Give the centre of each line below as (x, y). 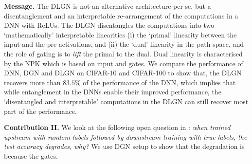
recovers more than (32, 82)
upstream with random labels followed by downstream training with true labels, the (126, 137)
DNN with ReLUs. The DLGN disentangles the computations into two (109, 25)
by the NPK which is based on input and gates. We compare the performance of (124, 63)
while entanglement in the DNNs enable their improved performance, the (113, 92)
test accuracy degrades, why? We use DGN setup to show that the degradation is (124, 146)
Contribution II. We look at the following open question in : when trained (117, 127)
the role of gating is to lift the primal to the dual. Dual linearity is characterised (123, 53)
